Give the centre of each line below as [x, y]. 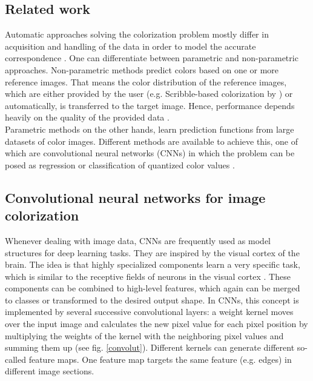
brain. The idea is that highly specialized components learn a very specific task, [153, 264]
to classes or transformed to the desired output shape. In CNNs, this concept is [152, 300]
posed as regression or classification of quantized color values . [120, 164]
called [15, 359]
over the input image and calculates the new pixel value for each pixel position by [156, 324]
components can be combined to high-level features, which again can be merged [153, 288]
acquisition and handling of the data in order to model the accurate [130, 46]
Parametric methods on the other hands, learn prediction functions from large [150, 129]
